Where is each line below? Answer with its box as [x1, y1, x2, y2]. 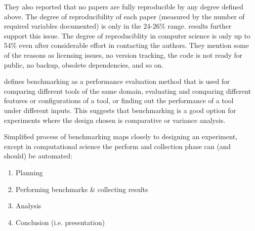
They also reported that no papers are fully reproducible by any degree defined [4, 1, 244, 11]
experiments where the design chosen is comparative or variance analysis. [4, 115, 225, 125]
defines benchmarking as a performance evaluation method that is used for [4, 76, 230, 86]
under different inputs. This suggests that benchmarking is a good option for [4, 105, 236, 115]
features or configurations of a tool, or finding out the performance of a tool [4, 95, 234, 106]
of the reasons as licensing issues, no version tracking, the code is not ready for [4, 49, 243, 60]
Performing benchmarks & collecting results [15, 184, 148, 194]
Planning [15, 167, 43, 177]
